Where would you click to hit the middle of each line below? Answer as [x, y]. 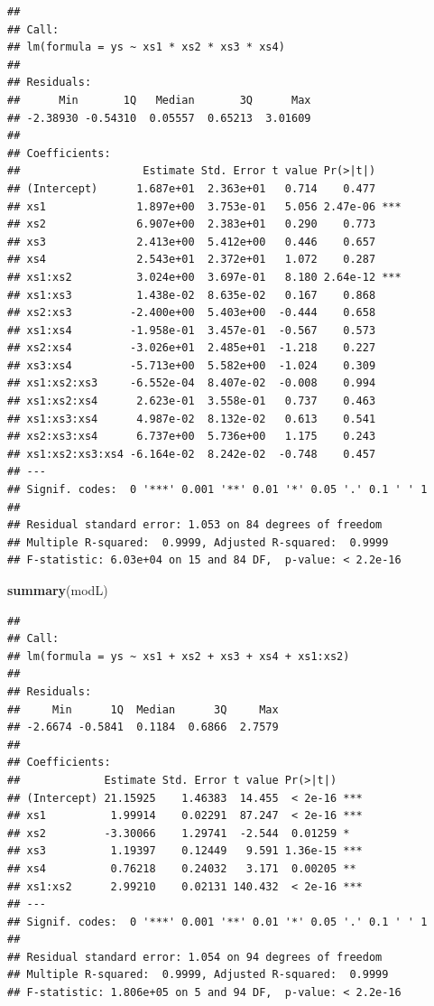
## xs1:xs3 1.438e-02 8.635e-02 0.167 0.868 [192, 295]
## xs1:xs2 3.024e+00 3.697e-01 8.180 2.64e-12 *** [204, 277]
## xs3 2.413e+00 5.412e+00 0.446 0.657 [192, 242]
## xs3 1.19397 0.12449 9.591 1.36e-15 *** [185, 851]
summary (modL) [58, 590]
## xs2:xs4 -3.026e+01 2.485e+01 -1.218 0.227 [192, 348]
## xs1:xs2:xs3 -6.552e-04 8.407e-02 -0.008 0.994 [192, 383]
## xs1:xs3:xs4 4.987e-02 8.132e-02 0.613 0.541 [192, 419]
